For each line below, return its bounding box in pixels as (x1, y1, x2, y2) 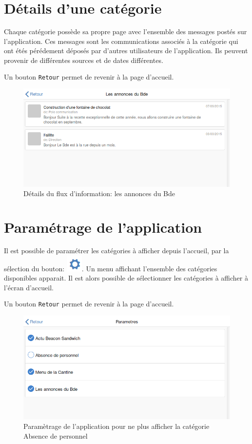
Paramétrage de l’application (4, 217, 202, 237)
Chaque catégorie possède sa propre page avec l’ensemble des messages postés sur (4, 26, 247, 37)
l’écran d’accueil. (4, 282, 54, 292)
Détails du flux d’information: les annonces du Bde (23, 188, 175, 199)
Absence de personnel (23, 430, 88, 441)
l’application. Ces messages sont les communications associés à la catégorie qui (4, 36, 238, 46)
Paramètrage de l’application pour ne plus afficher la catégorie (23, 421, 210, 431)
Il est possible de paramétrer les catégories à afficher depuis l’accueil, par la (4, 245, 229, 256)
